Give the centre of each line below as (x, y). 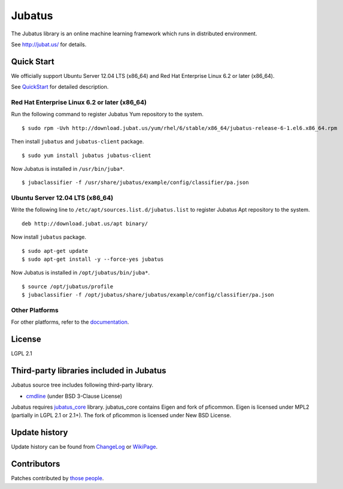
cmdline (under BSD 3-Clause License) (74, 396)
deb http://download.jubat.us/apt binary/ (85, 224)
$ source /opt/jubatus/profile (68, 286)
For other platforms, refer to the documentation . (70, 322)
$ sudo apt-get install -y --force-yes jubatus (93, 259)
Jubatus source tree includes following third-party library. (82, 385)
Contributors (36, 464)
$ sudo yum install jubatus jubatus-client (86, 155)
